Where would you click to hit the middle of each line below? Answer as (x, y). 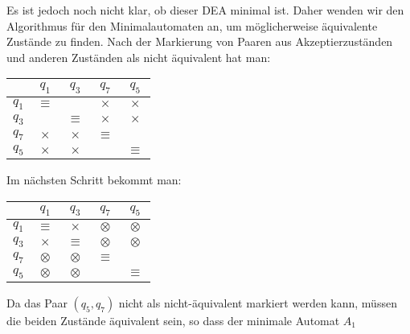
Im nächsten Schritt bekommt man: (94, 180)
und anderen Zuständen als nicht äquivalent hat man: (139, 57)
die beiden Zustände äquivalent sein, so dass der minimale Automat (173, 320)
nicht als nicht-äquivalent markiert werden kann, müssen (258, 302)
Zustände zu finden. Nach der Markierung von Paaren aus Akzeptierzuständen (200, 41)
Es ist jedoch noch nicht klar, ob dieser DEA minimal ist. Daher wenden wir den (205, 10)
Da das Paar (37, 302)
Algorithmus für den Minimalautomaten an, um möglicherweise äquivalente (192, 25)
